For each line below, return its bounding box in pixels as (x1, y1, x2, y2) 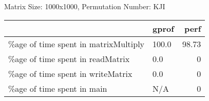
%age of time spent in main (8, 82, 107, 94)
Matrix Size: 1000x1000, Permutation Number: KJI (4, 1, 165, 11)
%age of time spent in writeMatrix (8, 67, 132, 79)
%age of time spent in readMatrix (8, 52, 130, 65)
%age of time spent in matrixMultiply (8, 37, 145, 50)
